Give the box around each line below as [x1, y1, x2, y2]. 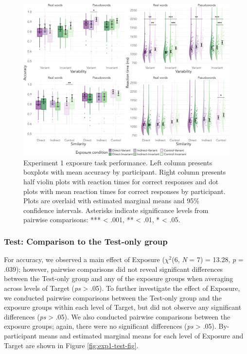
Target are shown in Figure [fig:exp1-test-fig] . [4, 340, 139, 350]
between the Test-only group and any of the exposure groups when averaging [4, 273, 233, 283]
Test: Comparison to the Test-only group [4, 235, 168, 247]
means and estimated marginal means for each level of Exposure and [39, 330, 244, 340]
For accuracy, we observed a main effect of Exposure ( [4, 254, 165, 265]
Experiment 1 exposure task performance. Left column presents [23, 157, 212, 167]
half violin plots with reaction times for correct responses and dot [23, 176, 219, 186]
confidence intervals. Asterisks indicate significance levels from [23, 205, 209, 215]
